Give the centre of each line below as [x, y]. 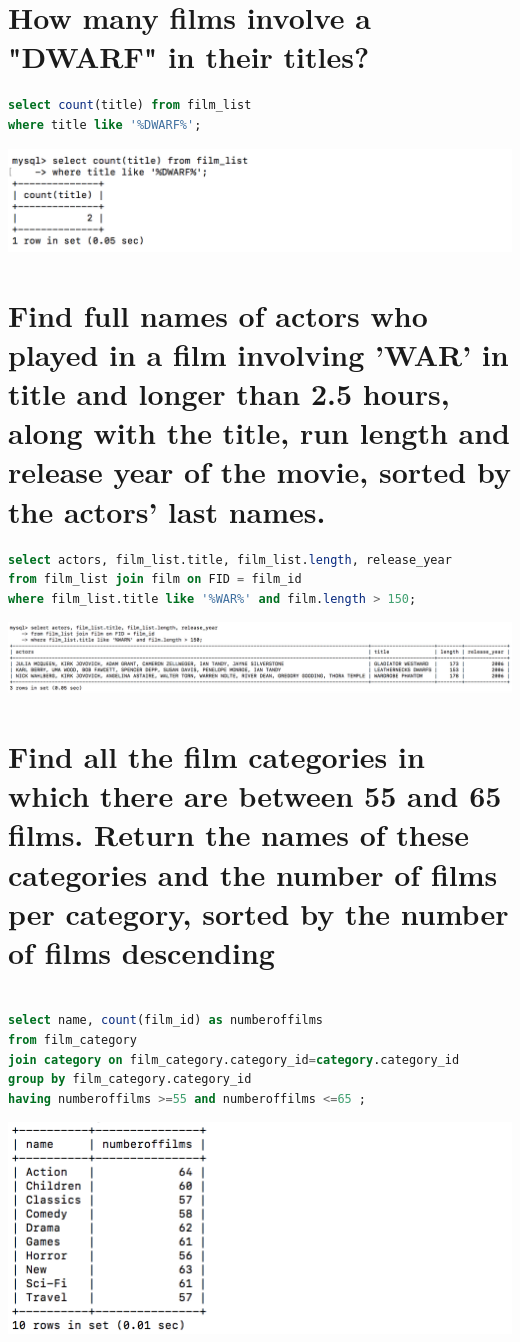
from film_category [72, 1040]
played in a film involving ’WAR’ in [258, 353]
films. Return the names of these [238, 834]
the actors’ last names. [167, 510]
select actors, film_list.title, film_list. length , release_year [230, 559]
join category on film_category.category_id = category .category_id [234, 1059]
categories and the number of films [253, 873]
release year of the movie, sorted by [259, 471]
